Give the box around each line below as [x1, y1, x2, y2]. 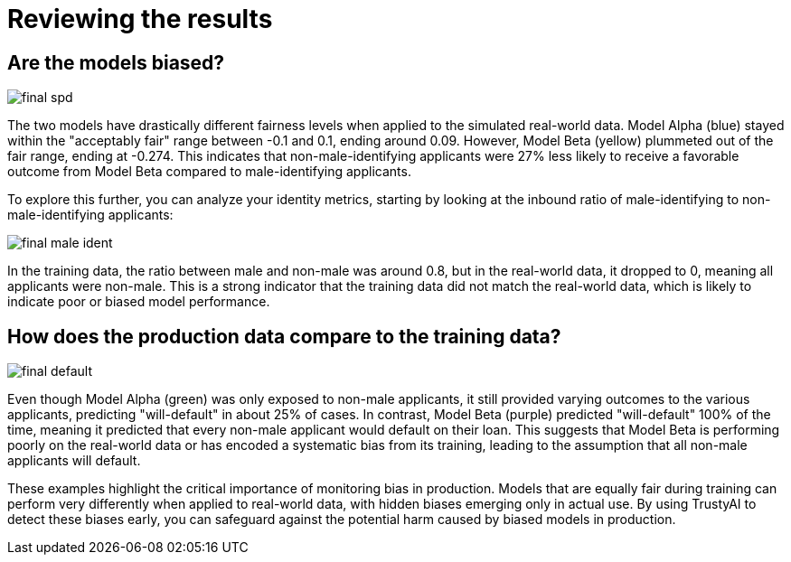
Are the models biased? [7, 51, 225, 74]
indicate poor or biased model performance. [7, 294, 270, 310]
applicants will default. [7, 453, 141, 469]
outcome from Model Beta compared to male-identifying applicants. [7, 164, 411, 180]
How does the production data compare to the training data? [7, 324, 561, 348]
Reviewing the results [7, 4, 273, 34]
